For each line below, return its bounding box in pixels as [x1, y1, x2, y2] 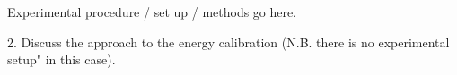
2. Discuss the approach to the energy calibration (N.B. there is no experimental [7, 32, 450, 51]
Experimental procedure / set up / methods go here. [7, 3, 297, 21]
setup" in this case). [7, 50, 116, 69]
